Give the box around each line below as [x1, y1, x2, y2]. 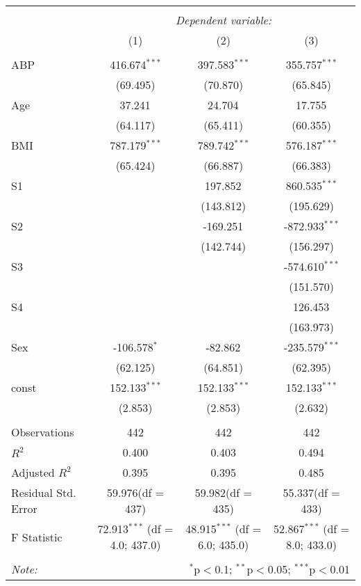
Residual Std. [11, 484, 76, 500]
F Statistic [11, 528, 62, 545]
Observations [11, 424, 74, 440]
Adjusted [11, 464, 55, 480]
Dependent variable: [175, 12, 271, 28]
